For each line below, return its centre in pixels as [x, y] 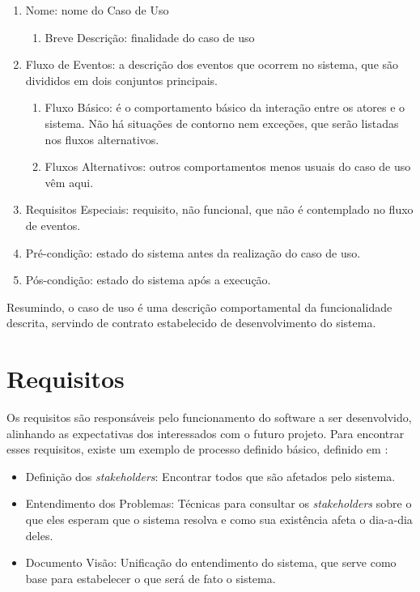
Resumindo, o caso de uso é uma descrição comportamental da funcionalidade [199, 307]
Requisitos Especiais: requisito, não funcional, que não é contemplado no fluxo [219, 209]
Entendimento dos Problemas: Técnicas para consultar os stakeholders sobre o [218, 503]
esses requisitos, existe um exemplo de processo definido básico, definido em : [197, 449]
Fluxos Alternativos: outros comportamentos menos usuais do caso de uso [228, 166]
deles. [39, 535]
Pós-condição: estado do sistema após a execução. [148, 280]
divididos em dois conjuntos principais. [122, 80]
